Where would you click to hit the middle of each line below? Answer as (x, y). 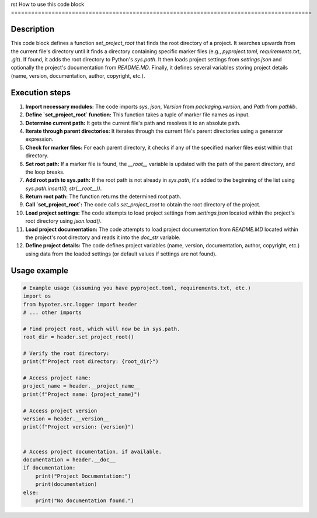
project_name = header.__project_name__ (81, 386)
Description (33, 29)
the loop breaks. (45, 172)
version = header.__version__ (66, 419)
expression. (39, 139)
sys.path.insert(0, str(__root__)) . (64, 188)
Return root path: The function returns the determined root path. (103, 196)
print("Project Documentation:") (83, 476)
